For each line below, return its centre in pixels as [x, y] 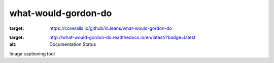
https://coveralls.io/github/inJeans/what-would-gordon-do [111, 28]
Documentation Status [73, 44]
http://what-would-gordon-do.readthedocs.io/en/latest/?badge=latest [123, 37]
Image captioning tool [32, 53]
